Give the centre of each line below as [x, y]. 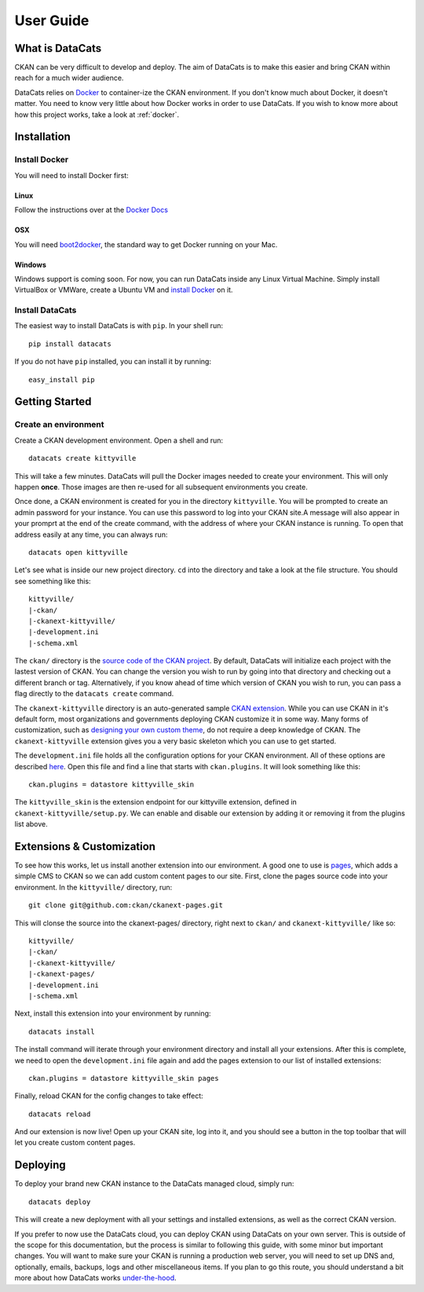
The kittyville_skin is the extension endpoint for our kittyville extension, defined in [156, 802]
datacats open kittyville [79, 552]
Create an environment [59, 425]
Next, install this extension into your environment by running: [113, 1013]
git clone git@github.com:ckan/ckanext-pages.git [126, 905]
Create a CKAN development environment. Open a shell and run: [119, 440]
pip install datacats [70, 344]
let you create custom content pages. [75, 1143]
